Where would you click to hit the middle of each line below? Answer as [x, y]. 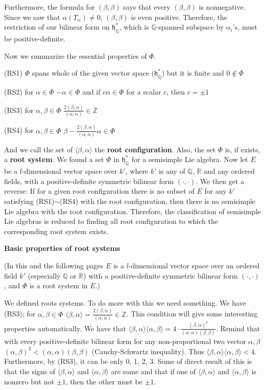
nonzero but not [29, 381]
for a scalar [144, 91]
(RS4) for [19, 130]
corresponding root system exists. [56, 231]
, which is [134, 27]
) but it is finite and [193, 73]
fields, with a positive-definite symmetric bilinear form [89, 181]
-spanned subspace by [190, 27]
